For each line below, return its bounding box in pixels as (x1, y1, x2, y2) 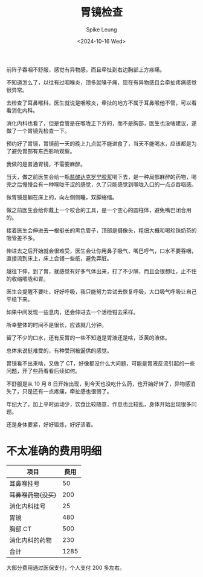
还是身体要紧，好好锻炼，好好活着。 (6, 421, 97, 428)
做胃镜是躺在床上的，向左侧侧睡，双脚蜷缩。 (6, 193, 118, 201)
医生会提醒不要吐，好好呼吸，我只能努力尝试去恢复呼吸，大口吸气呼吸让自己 (6, 288, 197, 295)
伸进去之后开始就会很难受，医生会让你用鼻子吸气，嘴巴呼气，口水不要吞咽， (6, 247, 197, 254)
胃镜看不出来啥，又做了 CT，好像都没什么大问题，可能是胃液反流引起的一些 (6, 359, 195, 367)
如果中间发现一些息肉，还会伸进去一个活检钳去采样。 (6, 308, 139, 315)
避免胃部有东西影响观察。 (11, 147, 76, 155)
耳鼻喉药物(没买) (9, 491, 57, 499)
